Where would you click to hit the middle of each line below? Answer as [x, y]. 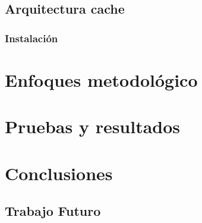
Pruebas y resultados [93, 126]
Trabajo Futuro [53, 211]
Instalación [31, 38]
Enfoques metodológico [101, 79]
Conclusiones [59, 173]
